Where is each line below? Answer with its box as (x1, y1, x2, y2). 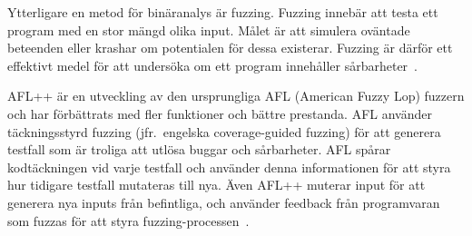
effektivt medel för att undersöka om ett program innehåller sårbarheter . (7, 55, 418, 74)
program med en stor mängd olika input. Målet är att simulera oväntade (7, 20, 410, 39)
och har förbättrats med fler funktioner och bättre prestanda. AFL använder (7, 103, 432, 123)
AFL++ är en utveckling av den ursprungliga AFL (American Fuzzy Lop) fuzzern (7, 86, 465, 105)
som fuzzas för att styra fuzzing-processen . (7, 211, 250, 230)
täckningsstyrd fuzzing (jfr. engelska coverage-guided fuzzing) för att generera (7, 122, 441, 141)
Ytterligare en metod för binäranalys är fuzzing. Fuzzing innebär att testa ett (7, 3, 438, 21)
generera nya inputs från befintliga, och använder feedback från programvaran (7, 192, 440, 211)
